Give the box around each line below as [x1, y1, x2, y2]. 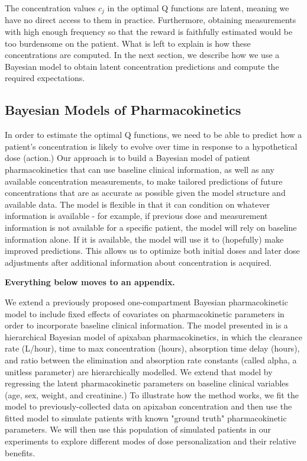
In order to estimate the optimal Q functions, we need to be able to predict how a [5, 128, 302, 141]
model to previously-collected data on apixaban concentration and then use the [5, 400, 292, 412]
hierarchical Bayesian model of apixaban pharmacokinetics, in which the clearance [5, 330, 302, 343]
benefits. [5, 446, 35, 459]
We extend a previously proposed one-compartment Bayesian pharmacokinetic [5, 295, 288, 308]
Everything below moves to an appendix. [5, 276, 175, 288]
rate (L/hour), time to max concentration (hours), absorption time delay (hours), [5, 342, 300, 354]
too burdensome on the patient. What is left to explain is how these [5, 37, 251, 49]
